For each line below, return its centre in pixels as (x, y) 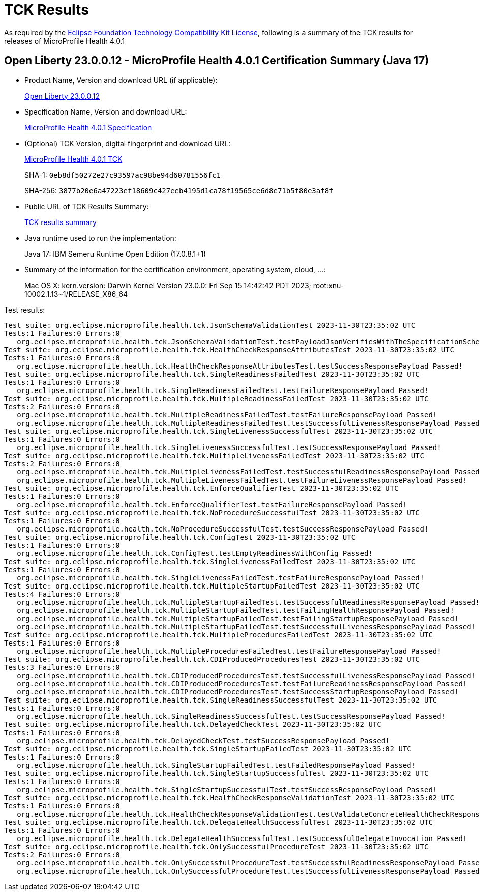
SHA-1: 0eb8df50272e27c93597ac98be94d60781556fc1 (123, 175)
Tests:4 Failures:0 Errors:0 (62, 594)
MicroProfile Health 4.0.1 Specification (88, 127)
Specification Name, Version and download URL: (106, 111)
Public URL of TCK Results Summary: (87, 206)
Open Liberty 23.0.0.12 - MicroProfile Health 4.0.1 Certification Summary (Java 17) (217, 61)
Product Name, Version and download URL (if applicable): (121, 80)
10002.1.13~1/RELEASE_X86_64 (76, 294)
